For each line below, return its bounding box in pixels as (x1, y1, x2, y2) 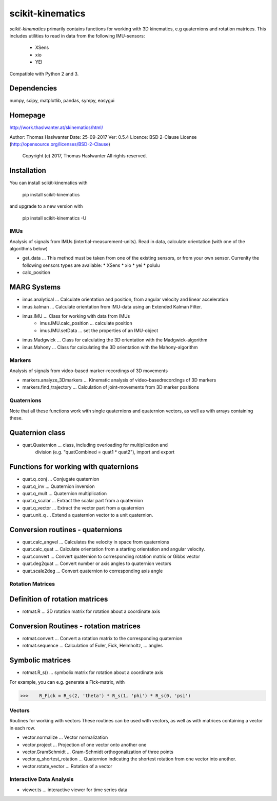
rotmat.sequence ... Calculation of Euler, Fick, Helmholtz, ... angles (22, 643, 163, 649)
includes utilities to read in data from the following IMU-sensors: (9, 32, 145, 39)
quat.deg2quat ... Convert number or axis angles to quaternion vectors (22, 560, 172, 567)
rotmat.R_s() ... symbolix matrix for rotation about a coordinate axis (22, 669, 164, 676)
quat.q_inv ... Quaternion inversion (22, 483, 95, 489)
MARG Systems (9, 283, 61, 292)
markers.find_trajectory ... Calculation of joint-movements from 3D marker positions (22, 384, 200, 390)
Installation (9, 166, 46, 175)
